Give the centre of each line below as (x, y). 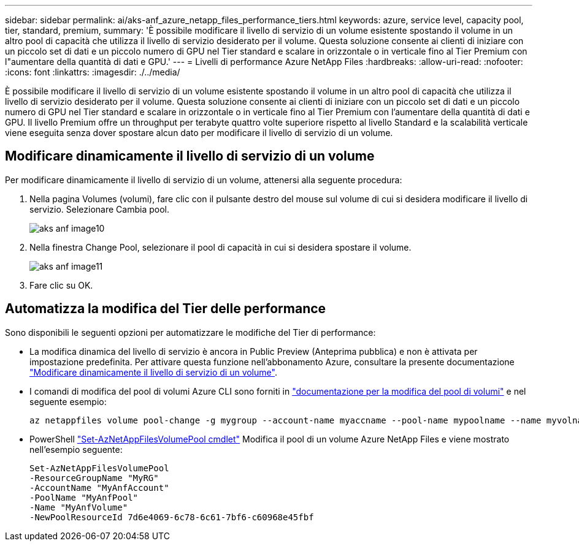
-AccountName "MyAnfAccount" (99, 487)
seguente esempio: (68, 401)
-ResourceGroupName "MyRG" (94, 478)
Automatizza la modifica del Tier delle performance (166, 309)
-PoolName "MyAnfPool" (84, 497)
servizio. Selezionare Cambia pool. (99, 209)
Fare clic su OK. (61, 285)
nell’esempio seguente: (76, 449)
